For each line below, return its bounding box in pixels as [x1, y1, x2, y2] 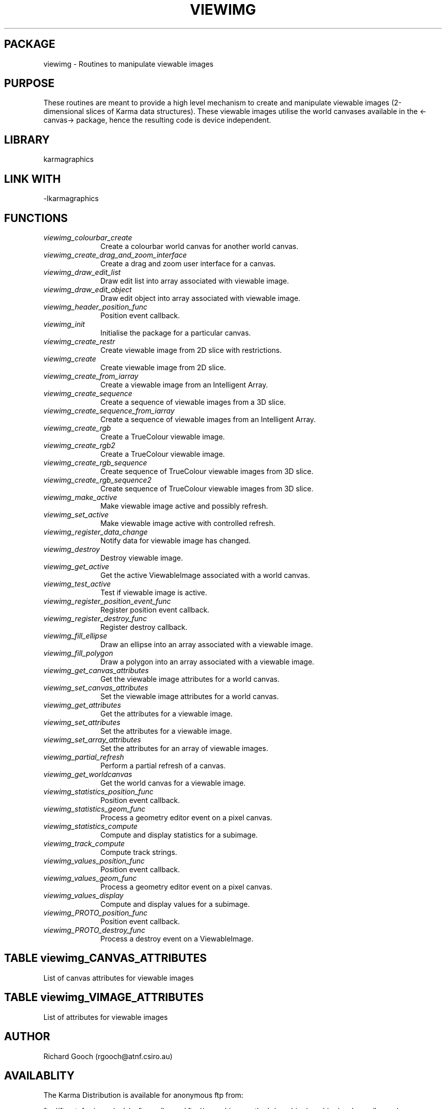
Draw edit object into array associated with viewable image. [100, 293, 300, 302]
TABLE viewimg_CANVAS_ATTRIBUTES [4, 952, 207, 965]
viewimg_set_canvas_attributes [43, 683, 148, 692]
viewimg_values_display [43, 891, 124, 900]
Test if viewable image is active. [100, 588, 207, 597]
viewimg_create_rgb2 [43, 440, 116, 450]
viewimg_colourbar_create [43, 233, 132, 242]
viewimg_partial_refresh [43, 752, 124, 761]
